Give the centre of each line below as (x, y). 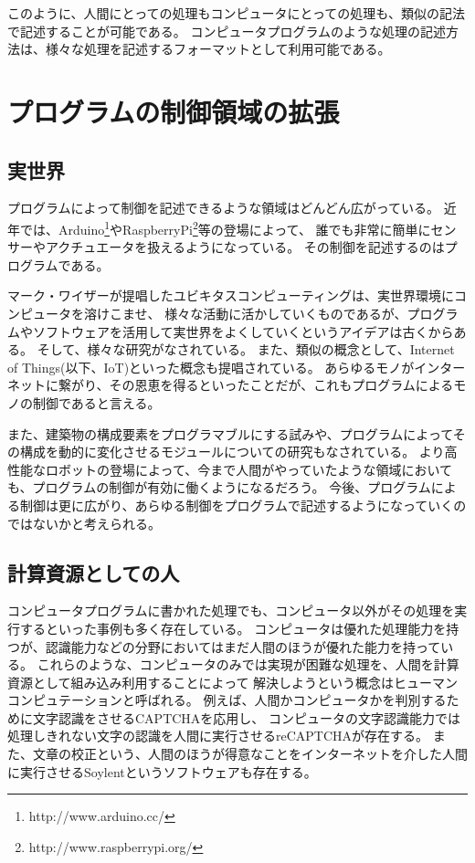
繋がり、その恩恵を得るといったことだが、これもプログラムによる (256, 385)
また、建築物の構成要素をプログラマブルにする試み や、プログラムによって (230, 433)
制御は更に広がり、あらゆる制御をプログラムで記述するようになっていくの (243, 505)
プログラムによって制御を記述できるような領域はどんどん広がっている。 (224, 208)
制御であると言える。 (96, 402)
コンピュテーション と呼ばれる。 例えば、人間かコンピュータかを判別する (227, 700)
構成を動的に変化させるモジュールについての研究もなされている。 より (232, 452)
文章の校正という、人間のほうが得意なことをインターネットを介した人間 (250, 754)
